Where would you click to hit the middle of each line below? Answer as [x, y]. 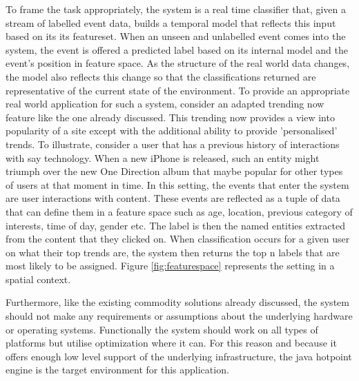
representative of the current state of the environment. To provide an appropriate [178, 90]
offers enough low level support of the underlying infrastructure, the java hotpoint [179, 356]
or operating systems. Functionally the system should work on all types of [162, 329]
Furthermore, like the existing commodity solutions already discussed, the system [177, 302]
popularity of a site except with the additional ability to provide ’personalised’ [172, 131]
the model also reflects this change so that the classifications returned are [161, 76]
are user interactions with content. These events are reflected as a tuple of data [173, 198]
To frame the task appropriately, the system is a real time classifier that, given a [176, 9]
